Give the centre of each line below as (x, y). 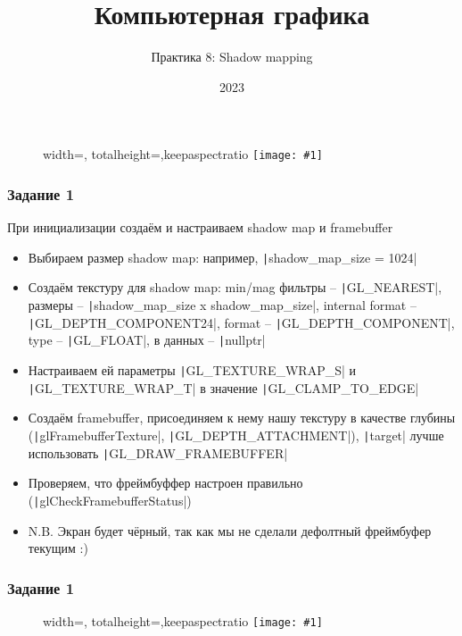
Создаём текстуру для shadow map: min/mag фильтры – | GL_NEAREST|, (235, 287)
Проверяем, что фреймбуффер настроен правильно (165, 483)
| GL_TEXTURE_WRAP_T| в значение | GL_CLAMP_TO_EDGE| (223, 387)
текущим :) (58, 548)
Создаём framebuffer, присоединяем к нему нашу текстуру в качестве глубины (242, 418)
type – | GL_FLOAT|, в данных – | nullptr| (147, 340)
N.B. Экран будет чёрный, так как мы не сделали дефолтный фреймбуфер (230, 530)
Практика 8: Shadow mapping (232, 57)
